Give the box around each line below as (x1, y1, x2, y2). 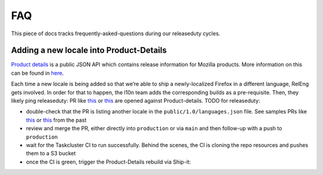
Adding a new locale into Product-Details (11, 45, 167, 56)
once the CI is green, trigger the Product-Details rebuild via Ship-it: (26, 158, 191, 165)
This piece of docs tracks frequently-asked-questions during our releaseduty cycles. (11, 30, 221, 37)
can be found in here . (11, 69, 64, 76)
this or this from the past (26, 116, 87, 124)
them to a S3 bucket (26, 150, 76, 157)
